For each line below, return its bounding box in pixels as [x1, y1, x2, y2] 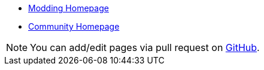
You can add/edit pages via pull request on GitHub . [30, 42, 260, 53]
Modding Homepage [28, 3, 109, 13]
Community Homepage [28, 21, 120, 31]
